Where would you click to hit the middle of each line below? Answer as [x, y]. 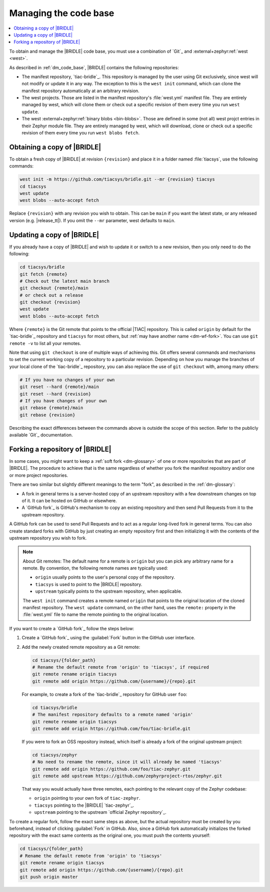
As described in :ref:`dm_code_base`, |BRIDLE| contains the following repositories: [94, 67]
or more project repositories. [39, 475]
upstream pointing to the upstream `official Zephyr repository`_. [100, 812]
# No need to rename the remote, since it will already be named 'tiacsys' [127, 762]
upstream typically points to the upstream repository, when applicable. [109, 591]
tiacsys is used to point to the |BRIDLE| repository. [89, 584]
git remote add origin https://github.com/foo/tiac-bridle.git [111, 729]
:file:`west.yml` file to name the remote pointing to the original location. [95, 615]
